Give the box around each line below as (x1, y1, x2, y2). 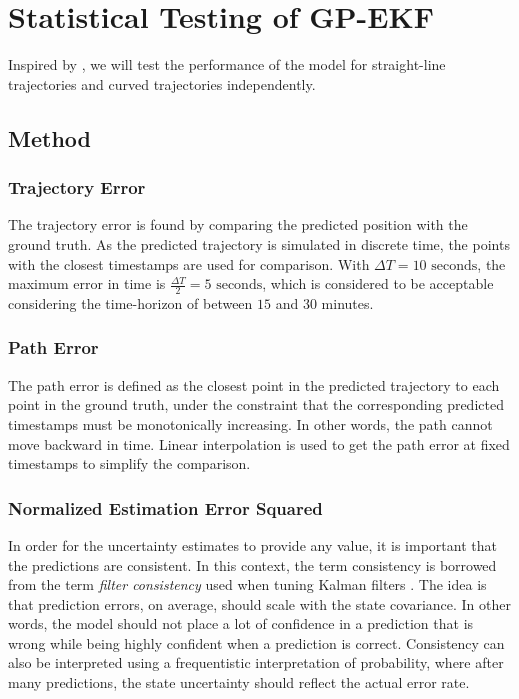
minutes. (321, 292, 374, 313)
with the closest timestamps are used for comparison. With (8, 253, 370, 274)
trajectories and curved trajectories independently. (8, 73, 316, 94)
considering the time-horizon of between (8, 292, 253, 313)
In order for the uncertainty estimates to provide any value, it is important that (8, 534, 497, 555)
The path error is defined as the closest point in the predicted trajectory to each (8, 374, 500, 395)
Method (8, 122, 91, 153)
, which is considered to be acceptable (262, 273, 494, 294)
